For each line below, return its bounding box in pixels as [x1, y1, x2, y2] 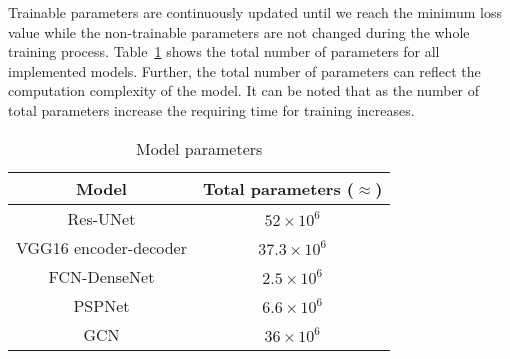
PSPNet [73, 293, 130, 317]
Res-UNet [67, 206, 136, 230]
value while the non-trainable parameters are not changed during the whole [8, 21, 470, 42]
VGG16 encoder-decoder [16, 235, 187, 259]
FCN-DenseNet [48, 264, 155, 288]
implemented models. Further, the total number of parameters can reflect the [8, 60, 481, 81]
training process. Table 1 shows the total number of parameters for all [8, 41, 440, 62]
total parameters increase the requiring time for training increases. [8, 99, 415, 120]
